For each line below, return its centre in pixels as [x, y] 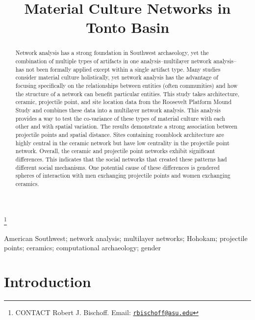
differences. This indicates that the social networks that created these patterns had [121, 159]
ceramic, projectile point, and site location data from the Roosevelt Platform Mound [124, 102]
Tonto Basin [127, 27]
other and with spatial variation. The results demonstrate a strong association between [126, 126]
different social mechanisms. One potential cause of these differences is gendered [117, 167]
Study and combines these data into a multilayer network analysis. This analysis [118, 110]
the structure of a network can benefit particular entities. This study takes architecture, [127, 93]
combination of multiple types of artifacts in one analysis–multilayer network [114, 61]
